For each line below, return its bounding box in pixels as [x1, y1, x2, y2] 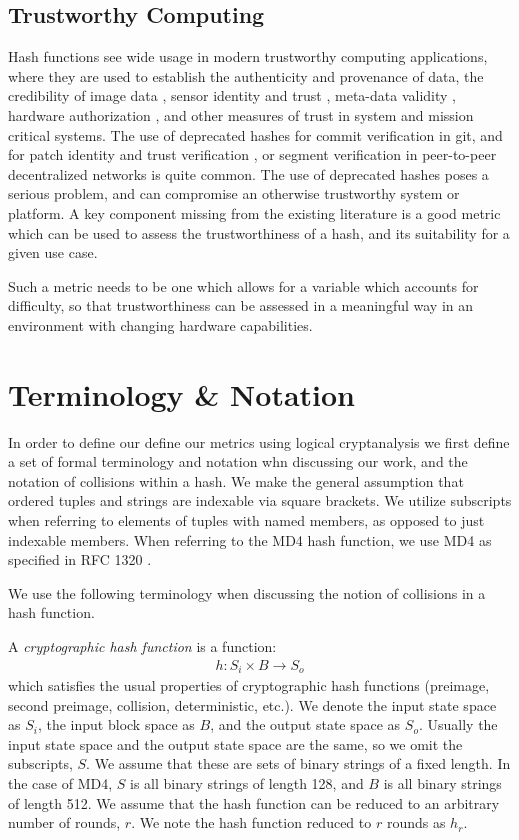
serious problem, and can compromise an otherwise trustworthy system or [8, 183, 460, 204]
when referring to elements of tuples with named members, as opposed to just [8, 510, 485, 531]
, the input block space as [37, 714, 195, 735]
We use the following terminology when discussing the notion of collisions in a [8, 582, 486, 603]
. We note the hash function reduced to [131, 812, 372, 833]
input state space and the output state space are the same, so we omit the [8, 733, 463, 754]
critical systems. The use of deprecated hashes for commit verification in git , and [8, 124, 503, 145]
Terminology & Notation [8, 373, 356, 414]
